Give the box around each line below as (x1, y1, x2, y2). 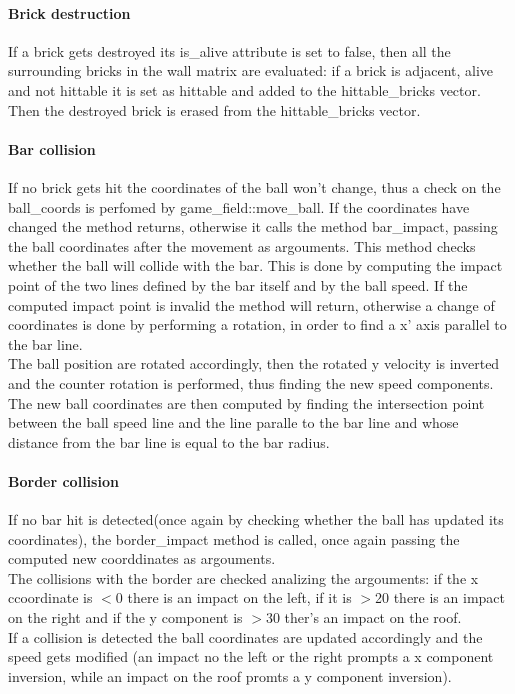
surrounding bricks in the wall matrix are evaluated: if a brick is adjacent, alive (8, 60, 494, 81)
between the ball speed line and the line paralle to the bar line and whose (8, 412, 459, 433)
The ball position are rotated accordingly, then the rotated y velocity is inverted (8, 353, 500, 374)
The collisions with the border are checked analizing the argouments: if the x (8, 567, 479, 588)
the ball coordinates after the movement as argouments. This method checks (8, 235, 476, 256)
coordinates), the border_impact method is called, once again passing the (8, 528, 460, 549)
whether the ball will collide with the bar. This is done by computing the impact (8, 255, 503, 276)
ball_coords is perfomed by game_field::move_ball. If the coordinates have (8, 196, 470, 217)
